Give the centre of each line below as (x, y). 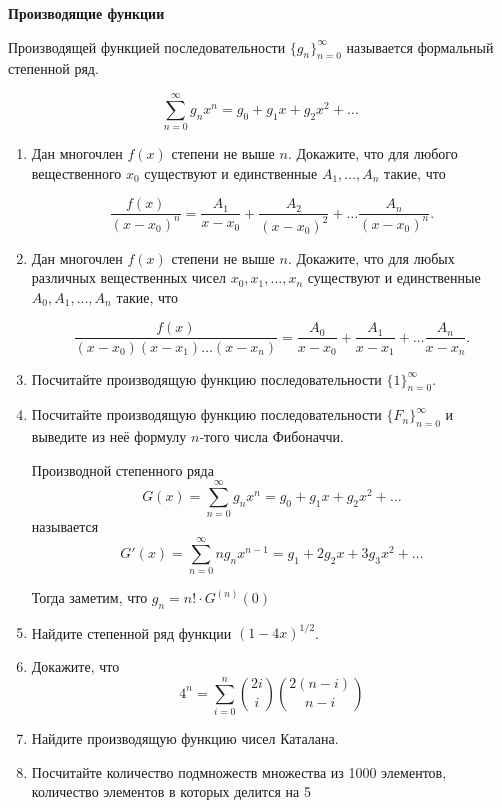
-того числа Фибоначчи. (271, 436)
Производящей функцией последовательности (147, 46)
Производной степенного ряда (122, 469)
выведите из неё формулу (109, 436)
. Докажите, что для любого (372, 153)
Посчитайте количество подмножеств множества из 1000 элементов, (239, 771)
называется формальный (420, 46)
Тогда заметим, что (89, 597)
